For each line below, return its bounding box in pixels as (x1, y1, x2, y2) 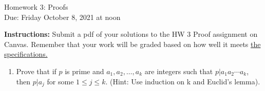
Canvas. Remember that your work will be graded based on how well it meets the (4, 38, 261, 49)
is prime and (65, 65, 104, 76)
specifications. (4, 49, 48, 59)
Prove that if (16, 65, 56, 76)
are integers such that (144, 65, 213, 76)
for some (47, 76, 74, 86)
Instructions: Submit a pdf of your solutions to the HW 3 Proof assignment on (4, 29, 258, 39)
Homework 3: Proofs (4, 2, 68, 12)
